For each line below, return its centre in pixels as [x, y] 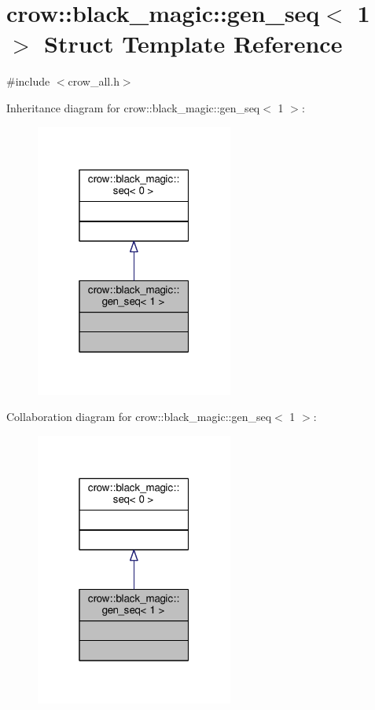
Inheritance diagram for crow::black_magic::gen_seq [133, 107]
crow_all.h [94, 81]
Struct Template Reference [193, 44]
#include [28, 81]
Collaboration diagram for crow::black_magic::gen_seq [139, 417]
